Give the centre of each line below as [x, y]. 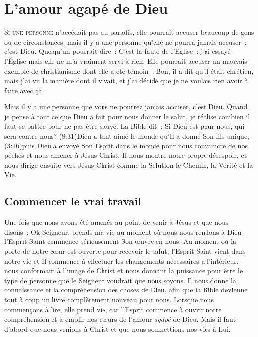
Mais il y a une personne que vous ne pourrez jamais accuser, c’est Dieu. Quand [126, 107]
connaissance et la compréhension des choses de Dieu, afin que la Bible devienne [126, 290]
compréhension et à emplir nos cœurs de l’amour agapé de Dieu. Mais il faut [120, 319]
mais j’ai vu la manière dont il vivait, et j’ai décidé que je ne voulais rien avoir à [126, 80]
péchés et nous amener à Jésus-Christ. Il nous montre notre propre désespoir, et [126, 155]
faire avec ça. [24, 90]
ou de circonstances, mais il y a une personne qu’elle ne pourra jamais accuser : [126, 41]
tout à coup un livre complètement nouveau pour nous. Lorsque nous [109, 299]
